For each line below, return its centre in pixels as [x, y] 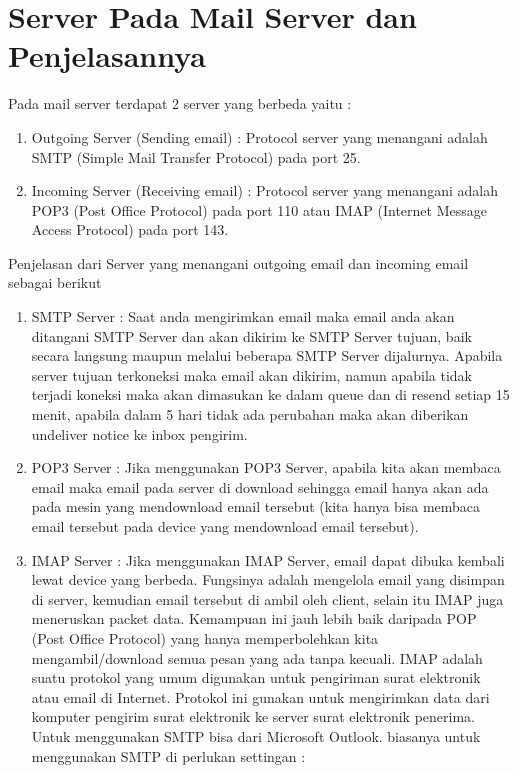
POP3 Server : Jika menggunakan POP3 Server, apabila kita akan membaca [266, 467]
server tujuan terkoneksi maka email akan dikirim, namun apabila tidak [251, 374]
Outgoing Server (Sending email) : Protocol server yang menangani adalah [259, 136]
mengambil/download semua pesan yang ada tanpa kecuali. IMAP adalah [257, 657]
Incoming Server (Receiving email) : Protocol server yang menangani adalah [264, 190]
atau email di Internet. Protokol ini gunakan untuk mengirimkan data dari [260, 696]
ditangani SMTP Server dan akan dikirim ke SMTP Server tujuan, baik [251, 335]
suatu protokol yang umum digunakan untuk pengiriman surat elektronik [256, 677]
